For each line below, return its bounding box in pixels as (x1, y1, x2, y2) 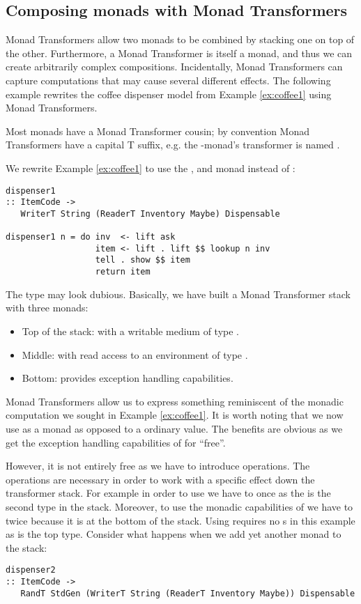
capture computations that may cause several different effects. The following (6, 72, 331, 87)
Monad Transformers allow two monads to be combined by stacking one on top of (6, 32, 355, 47)
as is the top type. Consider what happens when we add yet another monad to (6, 527, 341, 541)
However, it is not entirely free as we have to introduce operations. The (6, 458, 310, 473)
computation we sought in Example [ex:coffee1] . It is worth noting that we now (6, 408, 344, 422)
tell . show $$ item (95, 255, 190, 265)
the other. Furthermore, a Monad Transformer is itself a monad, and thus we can (6, 45, 353, 60)
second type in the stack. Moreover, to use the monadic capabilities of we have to (6, 499, 353, 513)
